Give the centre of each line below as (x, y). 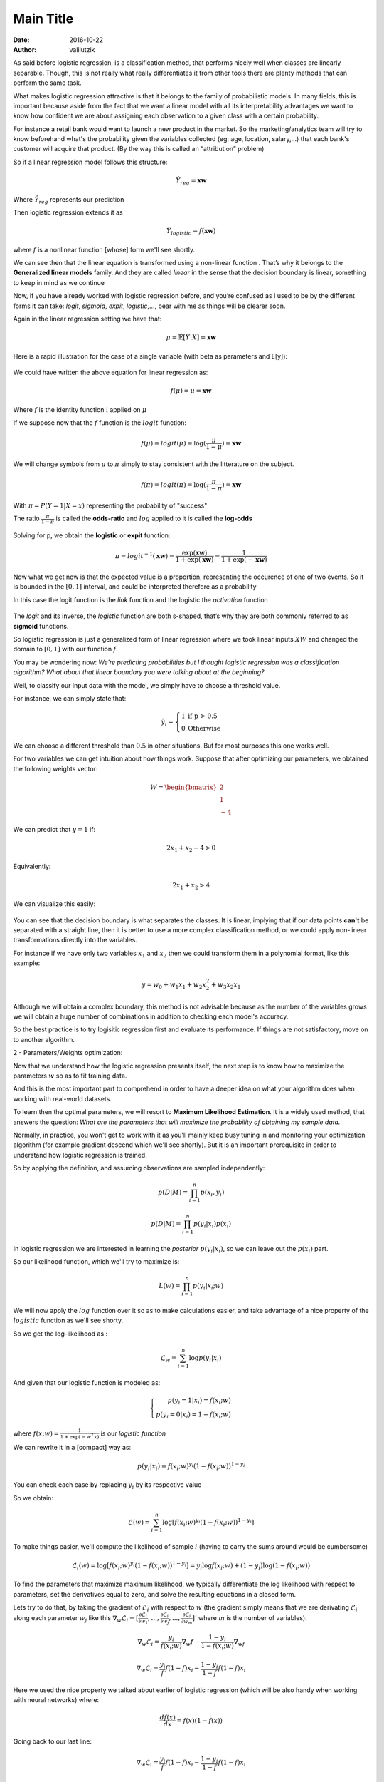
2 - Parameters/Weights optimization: (68, 1053)
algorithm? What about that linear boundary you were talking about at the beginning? (139, 672)
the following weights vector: (55, 768)
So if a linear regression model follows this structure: (90, 162)
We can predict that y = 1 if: (54, 829)
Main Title (43, 19)
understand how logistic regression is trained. (80, 1155)
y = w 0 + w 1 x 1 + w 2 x (174, 985)
